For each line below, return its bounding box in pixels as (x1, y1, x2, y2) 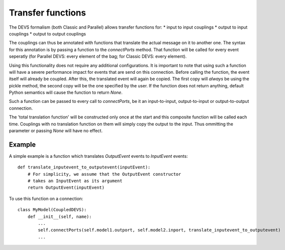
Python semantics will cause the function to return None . (9, 90, 123, 96)
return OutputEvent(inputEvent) (27, 185, 105, 190)
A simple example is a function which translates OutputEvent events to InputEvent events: (9, 153, 188, 159)
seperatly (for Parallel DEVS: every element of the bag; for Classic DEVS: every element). (9, 53, 187, 59)
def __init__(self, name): (27, 214, 92, 219)
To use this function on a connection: (9, 196, 83, 201)
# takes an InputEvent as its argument (27, 178, 123, 184)
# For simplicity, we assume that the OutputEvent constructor (27, 171, 181, 177)
